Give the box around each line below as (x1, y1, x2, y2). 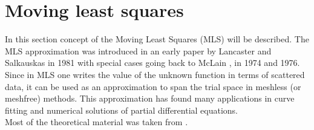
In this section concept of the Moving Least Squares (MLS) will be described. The (5, 33, 309, 45)
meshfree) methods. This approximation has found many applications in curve (5, 92, 295, 105)
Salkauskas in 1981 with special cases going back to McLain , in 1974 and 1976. (5, 56, 300, 69)
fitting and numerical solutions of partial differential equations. (5, 103, 238, 116)
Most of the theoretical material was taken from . (5, 115, 188, 128)
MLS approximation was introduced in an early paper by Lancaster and (5, 44, 272, 57)
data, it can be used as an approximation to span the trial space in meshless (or (5, 80, 301, 93)
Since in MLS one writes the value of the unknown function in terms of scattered (5, 68, 305, 80)
